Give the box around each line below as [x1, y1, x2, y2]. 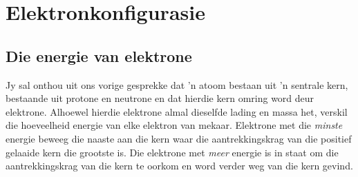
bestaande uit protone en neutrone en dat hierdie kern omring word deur [6, 91, 314, 105]
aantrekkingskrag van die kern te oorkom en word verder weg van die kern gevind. [6, 158, 353, 173]
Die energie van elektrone [6, 45, 192, 66]
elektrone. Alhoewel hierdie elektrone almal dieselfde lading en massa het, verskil [6, 104, 348, 118]
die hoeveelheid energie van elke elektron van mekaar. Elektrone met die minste [6, 118, 343, 132]
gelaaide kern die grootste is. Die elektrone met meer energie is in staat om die [6, 145, 339, 159]
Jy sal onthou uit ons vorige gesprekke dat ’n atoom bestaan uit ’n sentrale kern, [6, 77, 348, 92]
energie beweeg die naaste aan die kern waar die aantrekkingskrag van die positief [6, 131, 352, 145]
